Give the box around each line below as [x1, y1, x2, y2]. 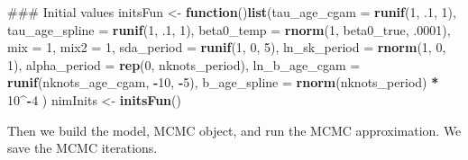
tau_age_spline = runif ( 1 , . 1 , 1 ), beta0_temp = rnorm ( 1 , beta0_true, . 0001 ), [7, 20, 451, 39]
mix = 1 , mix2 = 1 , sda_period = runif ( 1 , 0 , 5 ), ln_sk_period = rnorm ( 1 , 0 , [7, 38, 446, 57]
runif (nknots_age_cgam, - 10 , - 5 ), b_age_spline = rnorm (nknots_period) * [7, 73, 439, 92]
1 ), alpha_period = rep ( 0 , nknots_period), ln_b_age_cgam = [7, 55, 361, 74]
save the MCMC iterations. [7, 138, 158, 157]
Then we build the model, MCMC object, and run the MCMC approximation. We [7, 120, 462, 139]
